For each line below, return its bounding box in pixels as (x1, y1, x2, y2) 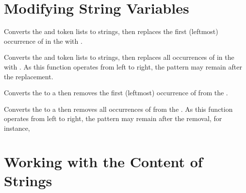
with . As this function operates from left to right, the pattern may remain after (4, 61, 242, 71)
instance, (4, 123, 30, 133)
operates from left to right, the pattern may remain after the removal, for (4, 113, 222, 123)
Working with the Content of (4, 151, 203, 171)
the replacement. (4, 71, 53, 81)
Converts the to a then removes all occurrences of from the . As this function (4, 104, 233, 114)
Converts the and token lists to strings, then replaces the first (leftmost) (4, 26, 218, 36)
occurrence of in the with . (4, 35, 82, 46)
